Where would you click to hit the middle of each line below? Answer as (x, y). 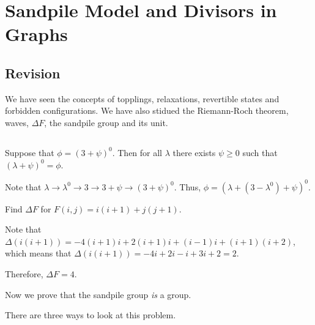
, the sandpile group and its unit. (106, 122)
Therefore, (24, 274)
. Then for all (137, 152)
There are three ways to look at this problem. (91, 315)
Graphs (36, 34)
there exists (194, 152)
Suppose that (30, 152)
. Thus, (187, 186)
